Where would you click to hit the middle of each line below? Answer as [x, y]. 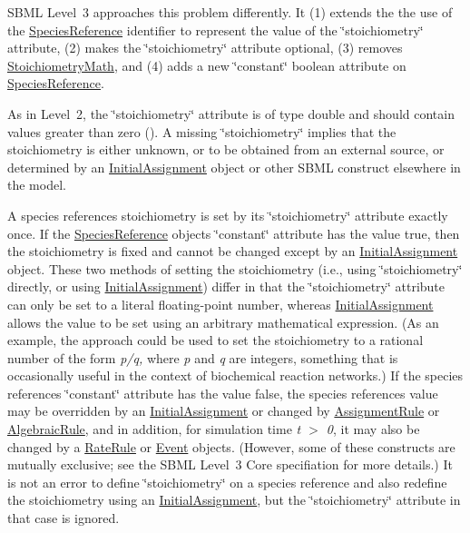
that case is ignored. [64, 518]
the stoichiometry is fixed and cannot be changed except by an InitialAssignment [233, 251]
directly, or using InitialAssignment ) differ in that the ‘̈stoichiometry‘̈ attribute [226, 286]
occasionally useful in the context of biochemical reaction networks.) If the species [235, 375]
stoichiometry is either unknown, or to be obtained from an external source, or [226, 149]
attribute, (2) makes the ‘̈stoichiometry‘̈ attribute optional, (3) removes [205, 48]
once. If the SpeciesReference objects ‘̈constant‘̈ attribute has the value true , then [234, 233]
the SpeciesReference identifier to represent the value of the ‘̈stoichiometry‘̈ [215, 30]
